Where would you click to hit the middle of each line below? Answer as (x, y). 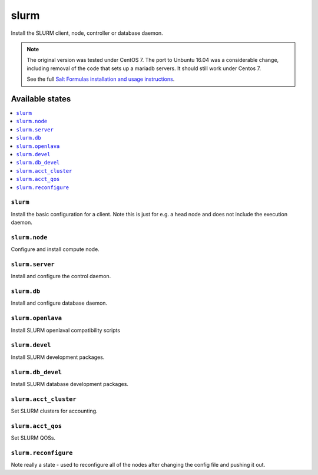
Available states (41, 99)
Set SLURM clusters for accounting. (54, 411)
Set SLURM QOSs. (33, 438)
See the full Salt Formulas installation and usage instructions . (101, 79)
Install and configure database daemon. (59, 303)
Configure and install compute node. (55, 249)
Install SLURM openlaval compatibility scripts (66, 330)
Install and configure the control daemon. (61, 276)
